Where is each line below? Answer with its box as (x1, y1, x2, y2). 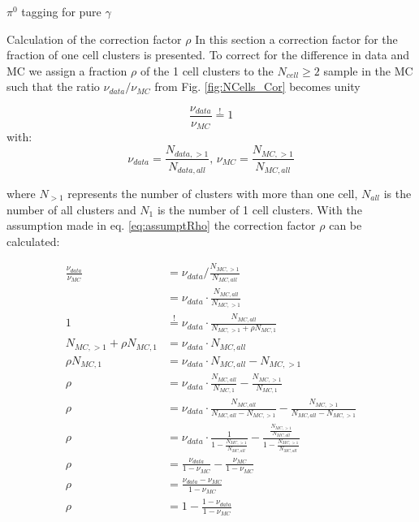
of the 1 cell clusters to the (140, 62, 274, 79)
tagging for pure (21, 3, 102, 19)
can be (329, 217, 362, 234)
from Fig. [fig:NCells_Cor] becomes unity (154, 78, 361, 95)
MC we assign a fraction (6, 62, 127, 79)
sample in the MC (323, 62, 413, 79)
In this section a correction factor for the (195, 30, 398, 47)
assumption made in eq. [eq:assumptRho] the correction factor (6, 217, 316, 234)
